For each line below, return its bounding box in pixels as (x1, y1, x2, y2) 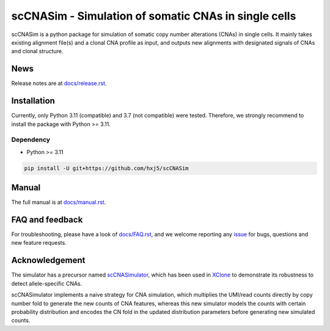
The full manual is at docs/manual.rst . (11, 199, 106, 206)
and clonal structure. (11, 48, 64, 55)
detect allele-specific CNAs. (11, 280, 82, 287)
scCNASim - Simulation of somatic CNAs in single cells (11, 9, 296, 23)
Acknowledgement (11, 255, 86, 266)
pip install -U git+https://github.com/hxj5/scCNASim (24, 165, 189, 171)
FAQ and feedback (11, 214, 83, 225)
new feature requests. (11, 239, 67, 247)
